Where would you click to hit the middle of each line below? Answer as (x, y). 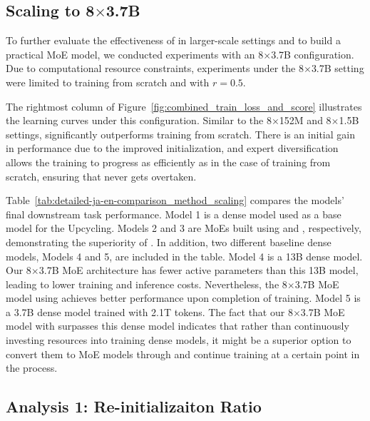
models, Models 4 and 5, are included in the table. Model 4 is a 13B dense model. (184, 256)
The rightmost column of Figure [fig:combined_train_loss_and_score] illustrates (184, 106)
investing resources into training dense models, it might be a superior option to (179, 340)
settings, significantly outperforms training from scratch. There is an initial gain (180, 134)
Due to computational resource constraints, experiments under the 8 (155, 68)
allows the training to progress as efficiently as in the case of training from (168, 162)
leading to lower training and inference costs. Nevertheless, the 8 (147, 284)
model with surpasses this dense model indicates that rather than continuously (178, 326)
